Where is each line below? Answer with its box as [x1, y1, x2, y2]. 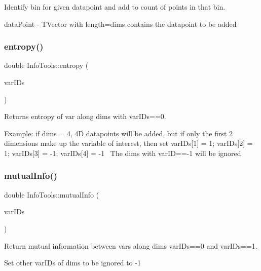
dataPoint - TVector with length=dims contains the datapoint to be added [4, 18, 237, 29]
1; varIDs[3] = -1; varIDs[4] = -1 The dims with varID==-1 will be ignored [4, 147, 241, 158]
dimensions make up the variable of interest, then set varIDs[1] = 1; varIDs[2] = [4, 138, 253, 148]
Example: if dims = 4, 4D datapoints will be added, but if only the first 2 [4, 128, 233, 138]
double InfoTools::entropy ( [4, 60, 89, 70]
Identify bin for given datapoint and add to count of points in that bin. [4, 2, 226, 12]
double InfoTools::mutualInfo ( [4, 189, 99, 200]
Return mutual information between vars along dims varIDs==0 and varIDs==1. [4, 240, 257, 251]
